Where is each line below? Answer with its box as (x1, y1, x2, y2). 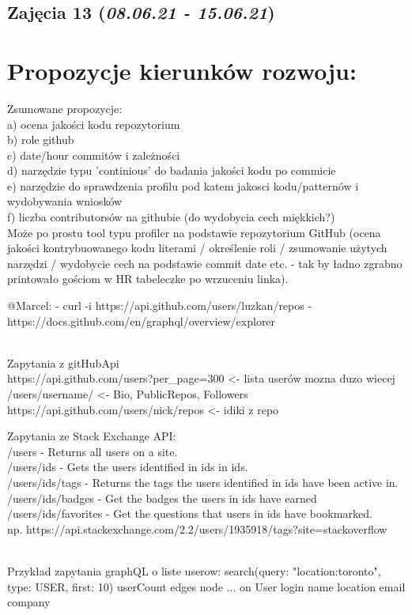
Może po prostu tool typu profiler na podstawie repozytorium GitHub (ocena (7, 224, 381, 240)
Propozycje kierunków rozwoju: (7, 54, 357, 86)
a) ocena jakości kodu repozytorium (7, 115, 180, 132)
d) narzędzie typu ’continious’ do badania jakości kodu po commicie (7, 162, 336, 179)
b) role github (7, 131, 74, 148)
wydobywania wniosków (7, 193, 123, 209)
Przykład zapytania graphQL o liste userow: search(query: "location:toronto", (7, 562, 381, 579)
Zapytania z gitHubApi (7, 354, 119, 371)
